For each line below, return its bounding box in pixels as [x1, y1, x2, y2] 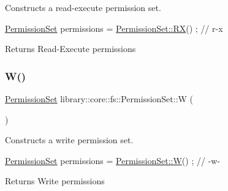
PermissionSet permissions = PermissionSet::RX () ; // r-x [5, 21, 223, 34]
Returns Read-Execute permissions [5, 42, 136, 55]
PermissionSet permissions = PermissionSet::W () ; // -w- [5, 154, 221, 167]
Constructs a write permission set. [5, 133, 134, 146]
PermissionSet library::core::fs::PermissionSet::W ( [5, 92, 194, 105]
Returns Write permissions [5, 174, 105, 187]
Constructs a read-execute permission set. [5, 1, 161, 13]
